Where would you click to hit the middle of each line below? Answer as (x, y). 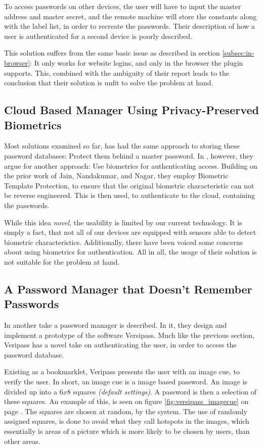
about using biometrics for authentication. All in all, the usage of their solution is (130, 252)
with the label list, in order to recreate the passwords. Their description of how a (130, 26)
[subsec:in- (238, 53)
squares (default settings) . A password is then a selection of (165, 391)
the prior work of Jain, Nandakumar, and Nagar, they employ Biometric (116, 176)
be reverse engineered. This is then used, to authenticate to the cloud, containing (130, 195)
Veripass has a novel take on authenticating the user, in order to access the (120, 345)
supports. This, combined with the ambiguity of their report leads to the (117, 72)
